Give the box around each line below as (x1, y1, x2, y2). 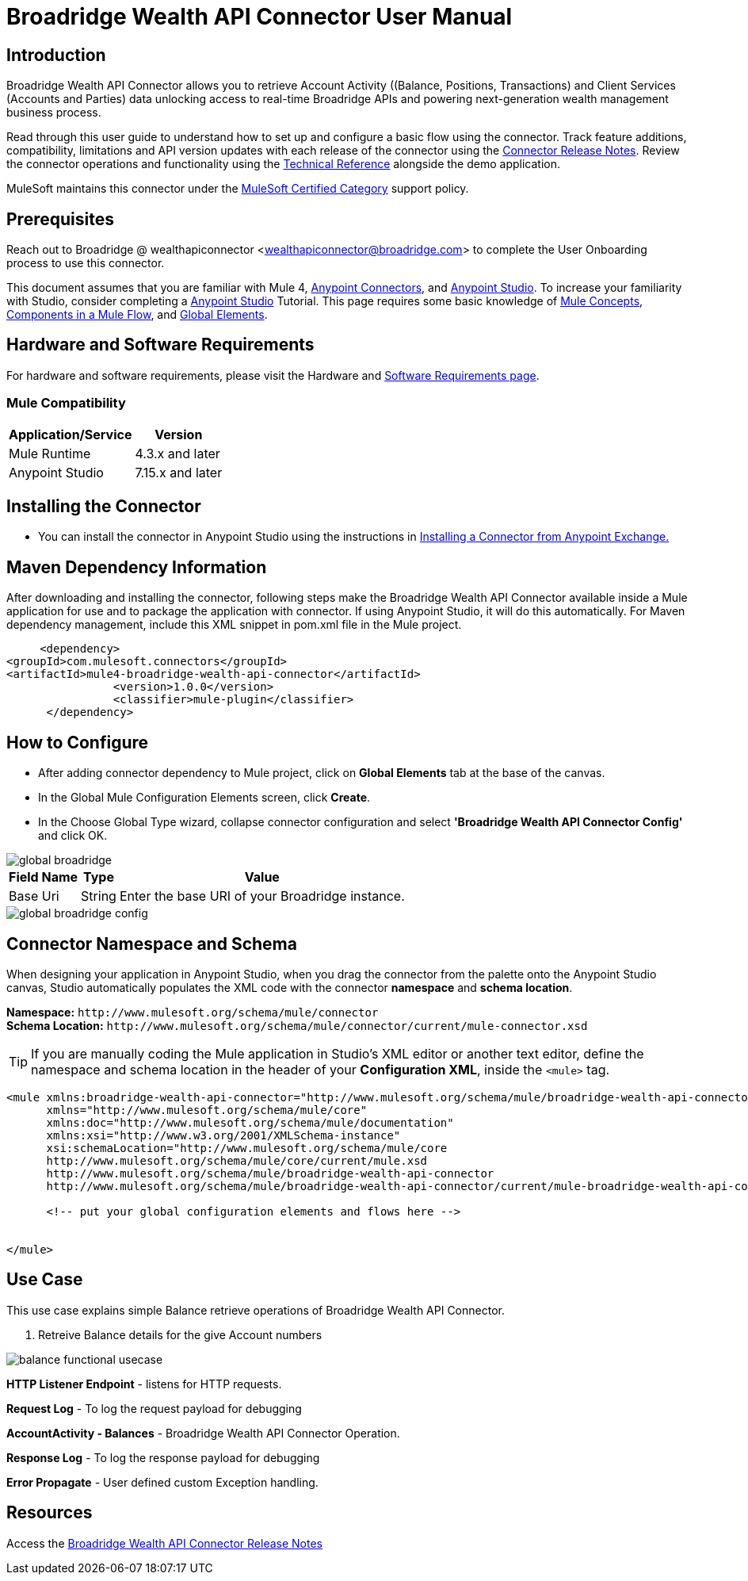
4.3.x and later (135, 445, 220, 461)
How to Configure (6, 732, 149, 752)
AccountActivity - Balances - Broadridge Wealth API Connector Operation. (6, 1426, 400, 1440)
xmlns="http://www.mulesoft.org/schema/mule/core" (46, 1103, 368, 1116)
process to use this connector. (6, 256, 165, 270)
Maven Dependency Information (6, 557, 267, 577)
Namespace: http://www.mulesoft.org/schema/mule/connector (6, 1005, 379, 1019)
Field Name (9, 869, 78, 886)
